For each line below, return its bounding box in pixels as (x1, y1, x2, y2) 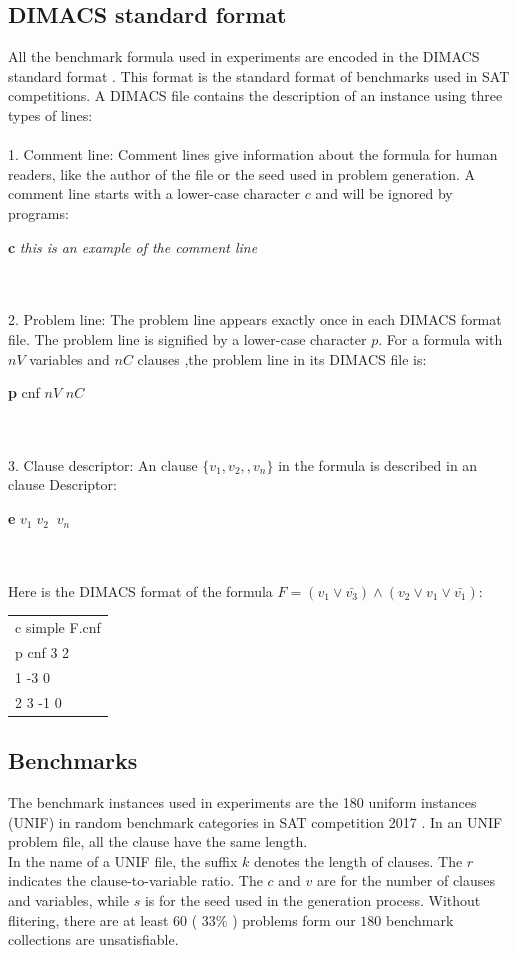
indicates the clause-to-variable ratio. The (8, 870, 263, 891)
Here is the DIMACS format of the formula (8, 580, 273, 601)
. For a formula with (378, 328, 503, 349)
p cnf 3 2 (15, 642, 70, 663)
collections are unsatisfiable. (8, 929, 179, 950)
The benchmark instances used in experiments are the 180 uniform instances (8, 792, 477, 813)
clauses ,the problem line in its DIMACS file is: (137, 348, 427, 369)
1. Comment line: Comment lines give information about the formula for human (8, 144, 498, 165)
